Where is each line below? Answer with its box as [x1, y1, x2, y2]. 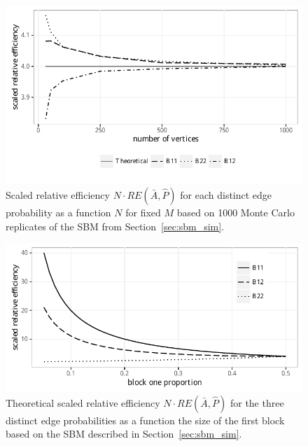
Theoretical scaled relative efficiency [6, 395, 160, 410]
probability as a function [6, 204, 111, 219]
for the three [230, 395, 284, 410]
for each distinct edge [180, 187, 272, 202]
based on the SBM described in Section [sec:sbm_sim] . [6, 426, 242, 441]
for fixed [125, 204, 161, 219]
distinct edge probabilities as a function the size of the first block [6, 412, 285, 427]
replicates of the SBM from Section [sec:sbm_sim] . [6, 218, 225, 233]
